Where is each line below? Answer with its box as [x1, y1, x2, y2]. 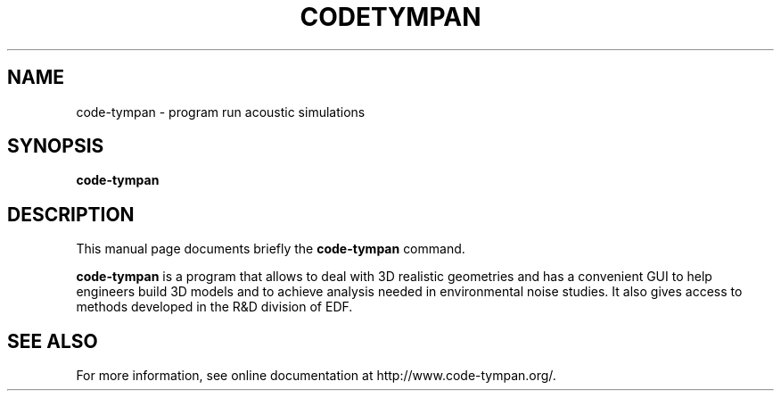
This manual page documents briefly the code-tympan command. [76, 241, 465, 257]
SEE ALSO [7, 329, 98, 352]
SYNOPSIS [7, 135, 104, 158]
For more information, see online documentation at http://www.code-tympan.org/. [76, 368, 556, 384]
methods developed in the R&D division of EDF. [76, 299, 353, 315]
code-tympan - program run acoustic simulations [76, 104, 366, 120]
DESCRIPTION [7, 203, 135, 226]
